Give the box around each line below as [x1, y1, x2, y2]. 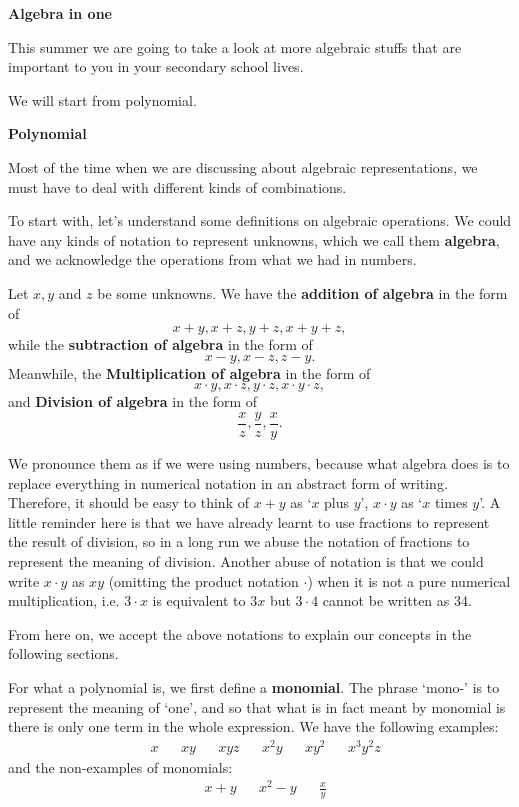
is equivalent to [152, 590, 246, 611]
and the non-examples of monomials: [8, 756, 233, 777]
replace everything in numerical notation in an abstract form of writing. [8, 472, 448, 493]
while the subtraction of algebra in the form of [8, 334, 313, 355]
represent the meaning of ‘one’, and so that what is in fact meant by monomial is [8, 696, 506, 717]
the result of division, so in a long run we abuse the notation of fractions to [8, 531, 470, 552]
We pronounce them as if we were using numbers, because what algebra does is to [8, 452, 510, 473]
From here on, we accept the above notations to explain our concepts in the [8, 623, 472, 644]
